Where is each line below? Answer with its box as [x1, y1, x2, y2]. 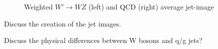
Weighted [24, 1, 53, 11]
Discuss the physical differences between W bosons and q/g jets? [4, 35, 202, 45]
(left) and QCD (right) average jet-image [88, 1, 214, 11]
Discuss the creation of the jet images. [4, 18, 121, 28]
